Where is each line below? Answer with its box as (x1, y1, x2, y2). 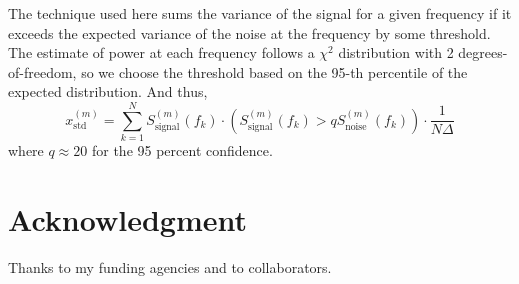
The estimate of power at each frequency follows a (8, 42, 315, 63)
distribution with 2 (338, 42, 454, 63)
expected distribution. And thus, (8, 81, 208, 102)
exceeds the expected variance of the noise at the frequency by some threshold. (8, 22, 491, 43)
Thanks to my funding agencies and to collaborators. (8, 256, 332, 277)
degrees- (458, 42, 508, 63)
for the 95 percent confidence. (91, 140, 273, 161)
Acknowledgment (8, 198, 247, 239)
